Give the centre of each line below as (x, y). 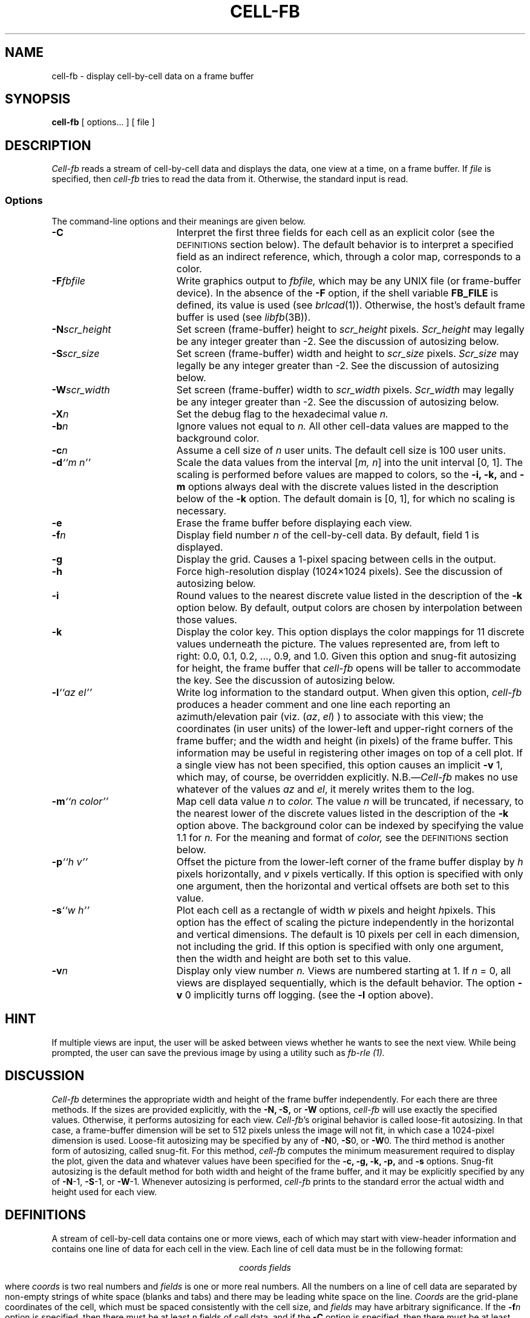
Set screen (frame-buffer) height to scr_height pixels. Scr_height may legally (350, 329)
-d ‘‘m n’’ (71, 463)
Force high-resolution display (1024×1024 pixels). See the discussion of (339, 572)
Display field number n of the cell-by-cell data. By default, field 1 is (328, 535)
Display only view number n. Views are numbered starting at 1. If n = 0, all (344, 971)
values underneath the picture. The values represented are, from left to (338, 644)
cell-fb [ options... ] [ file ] (103, 122)
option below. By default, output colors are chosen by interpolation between (349, 608)
